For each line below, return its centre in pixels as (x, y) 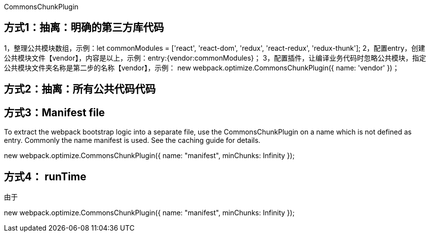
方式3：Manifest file (55, 112)
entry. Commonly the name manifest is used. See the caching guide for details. (132, 140)
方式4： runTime (45, 176)
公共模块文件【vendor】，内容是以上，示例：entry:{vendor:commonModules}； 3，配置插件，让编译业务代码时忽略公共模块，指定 (215, 58)
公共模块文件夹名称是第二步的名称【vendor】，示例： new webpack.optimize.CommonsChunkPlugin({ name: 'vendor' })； (202, 67)
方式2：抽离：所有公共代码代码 (80, 89)
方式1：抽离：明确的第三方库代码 (84, 28)
